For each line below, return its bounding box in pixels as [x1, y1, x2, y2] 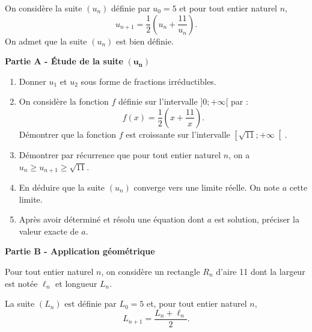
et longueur [55, 277, 97, 289]
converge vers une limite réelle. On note [133, 181, 280, 194]
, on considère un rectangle [101, 265, 200, 277]
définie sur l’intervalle [118, 95, 198, 108]
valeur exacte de [19, 224, 79, 237]
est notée [5, 277, 38, 289]
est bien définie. [116, 34, 174, 47]
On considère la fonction [19, 95, 109, 108]
